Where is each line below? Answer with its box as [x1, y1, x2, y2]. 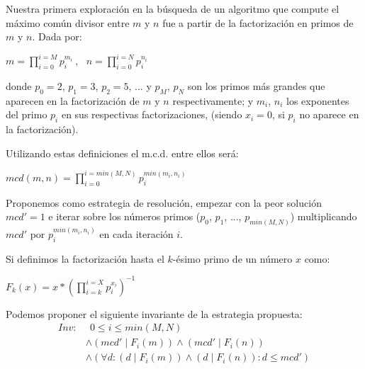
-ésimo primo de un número [172, 251, 293, 266]
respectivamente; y [172, 93, 254, 108]
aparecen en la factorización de [6, 93, 140, 108]
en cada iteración [99, 226, 174, 241]
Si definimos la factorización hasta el [6, 251, 164, 266]
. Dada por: [32, 29, 82, 44]
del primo [6, 107, 47, 122]
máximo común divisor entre [6, 15, 130, 30]
